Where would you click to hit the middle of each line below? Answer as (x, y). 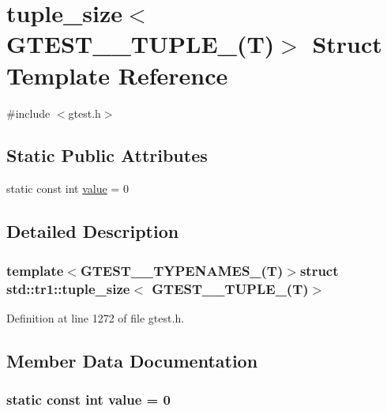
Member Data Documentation (132, 360)
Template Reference (117, 75)
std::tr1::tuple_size (68, 288)
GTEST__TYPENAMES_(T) (182, 270)
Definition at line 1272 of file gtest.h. (96, 317)
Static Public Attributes (107, 155)
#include (28, 113)
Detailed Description (93, 231)
